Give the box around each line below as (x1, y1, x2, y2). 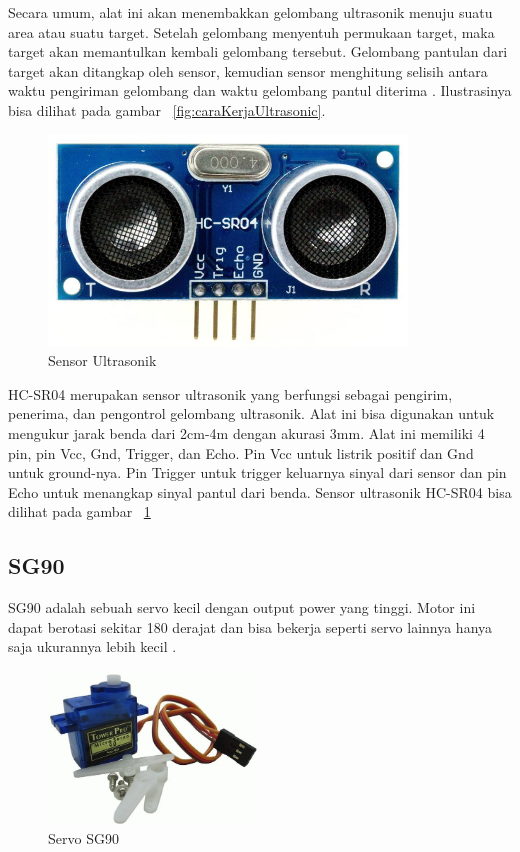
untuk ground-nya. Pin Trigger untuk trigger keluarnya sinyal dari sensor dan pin (8, 462, 507, 483)
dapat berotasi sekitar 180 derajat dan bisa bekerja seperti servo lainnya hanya (8, 616, 493, 637)
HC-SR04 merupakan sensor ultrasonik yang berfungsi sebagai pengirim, (8, 383, 453, 404)
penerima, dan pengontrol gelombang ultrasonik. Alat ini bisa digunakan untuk (8, 403, 495, 424)
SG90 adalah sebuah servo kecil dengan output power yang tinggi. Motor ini (8, 597, 476, 618)
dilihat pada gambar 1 (8, 501, 151, 522)
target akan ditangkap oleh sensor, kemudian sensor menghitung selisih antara (8, 60, 488, 81)
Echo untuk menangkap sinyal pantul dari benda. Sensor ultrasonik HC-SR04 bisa (8, 481, 512, 502)
